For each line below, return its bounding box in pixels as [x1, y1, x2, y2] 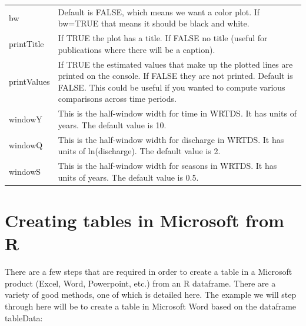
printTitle [9, 37, 44, 49]
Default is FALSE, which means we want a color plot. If [58, 5, 260, 18]
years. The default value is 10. [58, 118, 167, 131]
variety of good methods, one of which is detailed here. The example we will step [5, 288, 297, 301]
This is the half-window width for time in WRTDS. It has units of [58, 107, 297, 119]
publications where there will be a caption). [58, 43, 215, 55]
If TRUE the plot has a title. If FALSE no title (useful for [58, 32, 268, 44]
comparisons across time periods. [58, 92, 177, 105]
